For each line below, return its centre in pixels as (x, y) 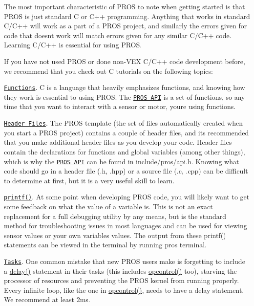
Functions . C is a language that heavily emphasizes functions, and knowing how (125, 87)
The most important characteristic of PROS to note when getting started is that (125, 6)
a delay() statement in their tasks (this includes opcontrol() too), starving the (120, 271)
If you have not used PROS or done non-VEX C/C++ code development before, (125, 61)
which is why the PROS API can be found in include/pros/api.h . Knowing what (122, 161)
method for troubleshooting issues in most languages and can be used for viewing (126, 226)
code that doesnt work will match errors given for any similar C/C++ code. (118, 35)
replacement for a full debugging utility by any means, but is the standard (115, 216)
